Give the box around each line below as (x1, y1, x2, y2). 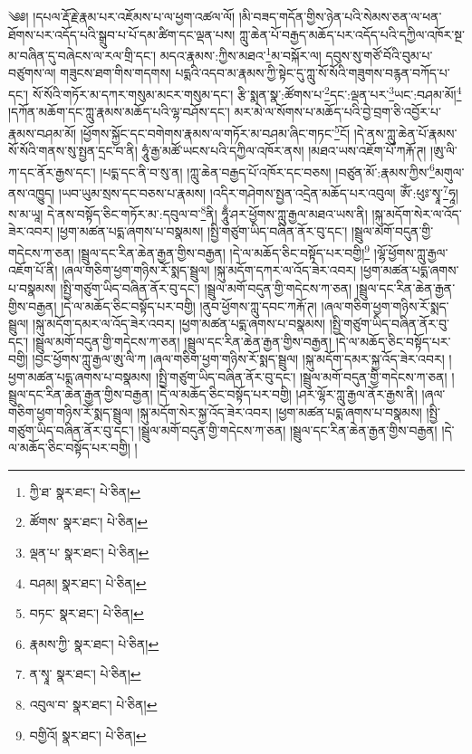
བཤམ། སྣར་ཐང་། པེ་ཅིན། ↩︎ (29, 573, 147, 592)
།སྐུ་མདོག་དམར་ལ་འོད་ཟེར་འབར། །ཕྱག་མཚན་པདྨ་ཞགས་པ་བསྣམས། (33, 314, 326, 333)
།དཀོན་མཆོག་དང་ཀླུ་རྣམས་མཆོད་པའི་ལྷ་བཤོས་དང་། (8, 102, 230, 121)
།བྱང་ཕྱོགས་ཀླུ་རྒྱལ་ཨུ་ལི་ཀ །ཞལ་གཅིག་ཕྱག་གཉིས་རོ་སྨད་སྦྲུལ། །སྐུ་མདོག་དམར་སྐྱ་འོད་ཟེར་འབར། (32, 349, 445, 368)
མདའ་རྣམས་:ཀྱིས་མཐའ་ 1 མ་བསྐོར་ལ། (159, 43, 322, 64)
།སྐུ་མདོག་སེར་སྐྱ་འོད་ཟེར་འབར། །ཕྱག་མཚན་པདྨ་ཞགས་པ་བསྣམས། (137, 403, 422, 422)
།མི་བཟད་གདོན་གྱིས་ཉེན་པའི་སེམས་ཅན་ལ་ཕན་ (238, 7, 442, 25)
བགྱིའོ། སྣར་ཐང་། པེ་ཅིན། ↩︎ (29, 725, 147, 744)
